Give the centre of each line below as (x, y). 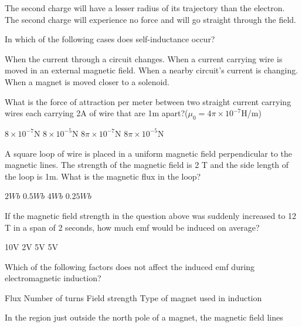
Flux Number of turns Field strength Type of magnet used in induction (133, 297)
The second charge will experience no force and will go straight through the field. (150, 19)
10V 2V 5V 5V (31, 247)
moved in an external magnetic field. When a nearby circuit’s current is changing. (152, 70)
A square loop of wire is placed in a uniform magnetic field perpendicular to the (148, 153)
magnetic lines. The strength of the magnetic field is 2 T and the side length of (147, 165)
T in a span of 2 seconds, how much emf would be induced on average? (132, 227)
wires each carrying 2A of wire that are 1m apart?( (96, 113)
